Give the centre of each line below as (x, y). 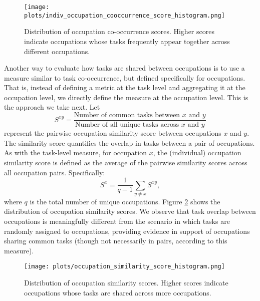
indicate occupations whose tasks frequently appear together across (127, 41)
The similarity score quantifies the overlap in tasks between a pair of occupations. (129, 142)
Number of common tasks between (127, 115)
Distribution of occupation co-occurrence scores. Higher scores (119, 31)
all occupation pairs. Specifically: (55, 172)
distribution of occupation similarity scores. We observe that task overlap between (130, 211)
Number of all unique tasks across (127, 125)
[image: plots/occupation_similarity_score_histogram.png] (124, 267)
